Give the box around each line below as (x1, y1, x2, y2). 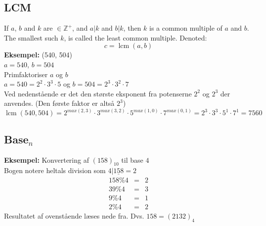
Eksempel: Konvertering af (4, 154, 89, 165)
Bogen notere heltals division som (4, 165, 106, 176)
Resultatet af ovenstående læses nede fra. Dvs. (4, 211, 144, 221)
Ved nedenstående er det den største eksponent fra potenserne (4, 88, 192, 98)
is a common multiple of (149, 23, 222, 33)
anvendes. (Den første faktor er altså (4, 98, 115, 108)
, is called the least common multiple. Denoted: (64, 32, 207, 43)
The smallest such (4, 32, 58, 43)
